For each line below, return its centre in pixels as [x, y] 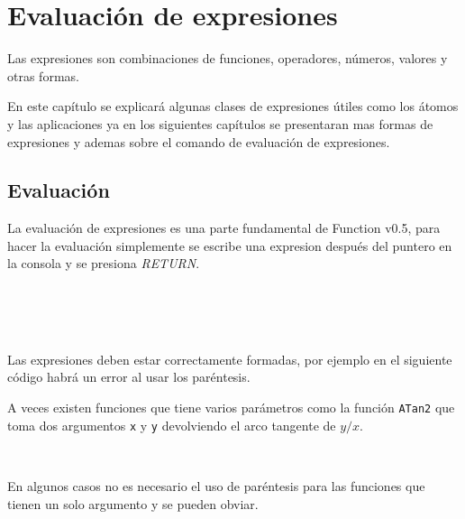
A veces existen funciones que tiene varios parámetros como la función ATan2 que [231, 408]
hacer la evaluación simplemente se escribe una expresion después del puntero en [230, 245]
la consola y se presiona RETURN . [104, 263]
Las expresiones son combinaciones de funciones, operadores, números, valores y [228, 58]
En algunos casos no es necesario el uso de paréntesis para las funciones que [216, 485]
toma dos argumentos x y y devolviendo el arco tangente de [172, 425]
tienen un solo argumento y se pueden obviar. [133, 503]
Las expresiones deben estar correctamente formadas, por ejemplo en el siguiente [230, 359]
